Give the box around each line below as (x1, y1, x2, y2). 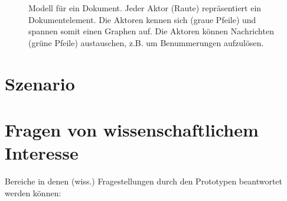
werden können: (5, 186, 61, 199)
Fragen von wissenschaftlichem (5, 117, 259, 141)
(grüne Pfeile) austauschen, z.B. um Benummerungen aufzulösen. (28, 36, 264, 48)
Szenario (5, 71, 75, 95)
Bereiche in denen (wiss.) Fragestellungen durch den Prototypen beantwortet (5, 175, 283, 187)
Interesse (5, 141, 79, 165)
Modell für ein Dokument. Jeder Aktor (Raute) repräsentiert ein (28, 2, 262, 14)
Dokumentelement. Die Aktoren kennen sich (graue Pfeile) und (28, 13, 256, 25)
